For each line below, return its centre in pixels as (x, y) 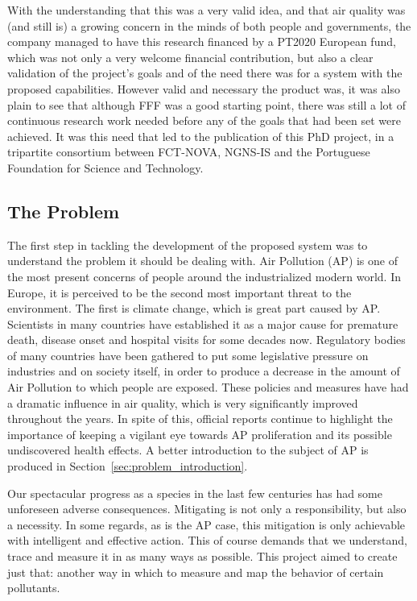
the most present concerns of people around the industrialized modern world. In (204, 276)
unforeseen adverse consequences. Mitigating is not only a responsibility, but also (207, 509)
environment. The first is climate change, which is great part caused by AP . (194, 308)
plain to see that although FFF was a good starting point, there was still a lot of (206, 104)
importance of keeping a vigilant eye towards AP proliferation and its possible (200, 434)
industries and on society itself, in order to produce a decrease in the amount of (204, 371)
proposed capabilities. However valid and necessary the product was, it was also (204, 88)
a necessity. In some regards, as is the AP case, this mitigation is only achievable (206, 524)
